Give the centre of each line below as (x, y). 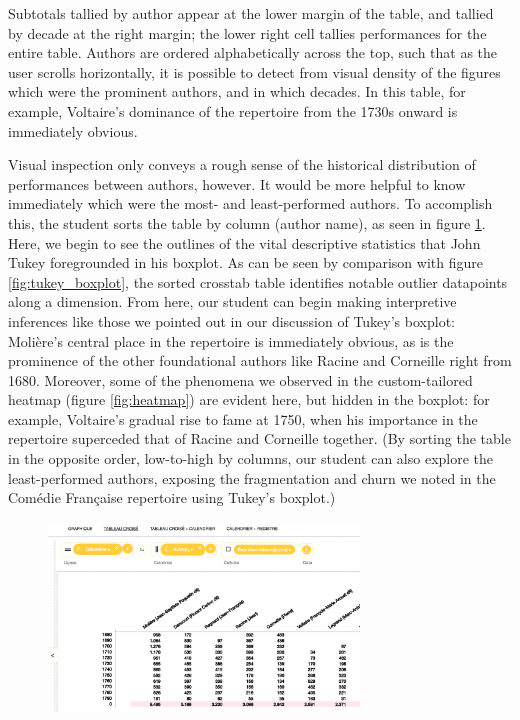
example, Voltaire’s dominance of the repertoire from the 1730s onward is (233, 110)
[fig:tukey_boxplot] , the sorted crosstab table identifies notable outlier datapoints (258, 281)
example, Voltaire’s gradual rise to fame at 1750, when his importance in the (243, 418)
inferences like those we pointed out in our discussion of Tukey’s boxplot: (231, 320)
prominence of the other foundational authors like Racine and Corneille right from (260, 360)
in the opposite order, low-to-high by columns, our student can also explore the (251, 458)
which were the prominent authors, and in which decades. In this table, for (237, 91)
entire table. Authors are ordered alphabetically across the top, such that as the (253, 52)
